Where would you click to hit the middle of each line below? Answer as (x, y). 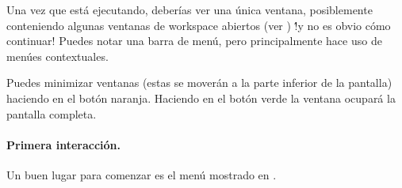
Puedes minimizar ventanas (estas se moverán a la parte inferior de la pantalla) (199, 83)
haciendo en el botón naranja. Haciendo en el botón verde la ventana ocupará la (201, 98)
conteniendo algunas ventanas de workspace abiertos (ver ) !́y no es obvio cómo (199, 25)
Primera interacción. (64, 144)
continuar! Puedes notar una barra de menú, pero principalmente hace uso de (194, 41)
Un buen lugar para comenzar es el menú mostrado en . (142, 174)
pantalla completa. (52, 113)
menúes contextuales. (57, 56)
